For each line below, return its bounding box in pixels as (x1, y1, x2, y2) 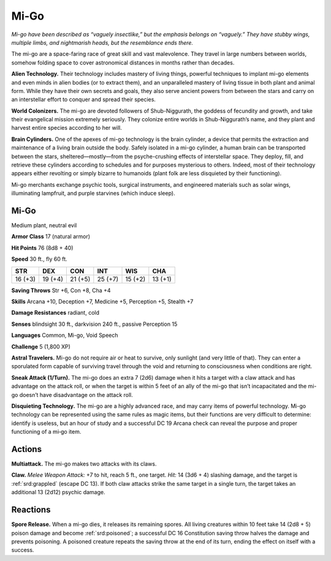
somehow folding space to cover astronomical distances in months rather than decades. (11, 59, 235, 66)
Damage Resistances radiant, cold (11, 309, 100, 317)
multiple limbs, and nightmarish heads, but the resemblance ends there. (11, 39, 193, 46)
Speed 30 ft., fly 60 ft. (11, 255, 67, 263)
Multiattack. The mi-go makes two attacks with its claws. (11, 460, 157, 468)
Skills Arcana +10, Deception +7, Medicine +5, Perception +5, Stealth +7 (11, 298, 194, 306)
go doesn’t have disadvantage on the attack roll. (11, 391, 133, 398)
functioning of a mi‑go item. (11, 428, 82, 435)
